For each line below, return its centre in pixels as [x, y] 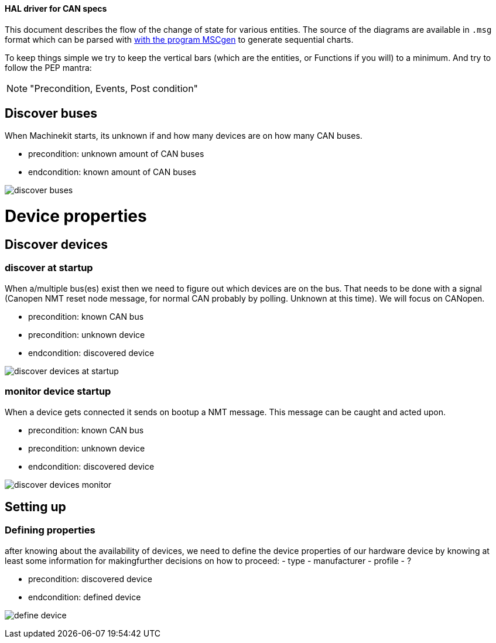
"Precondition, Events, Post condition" [114, 88]
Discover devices [56, 244]
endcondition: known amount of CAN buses [112, 172]
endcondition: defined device [85, 597]
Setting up [35, 507]
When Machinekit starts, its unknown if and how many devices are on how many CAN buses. [184, 136]
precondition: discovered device [90, 579]
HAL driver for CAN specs [56, 8]
